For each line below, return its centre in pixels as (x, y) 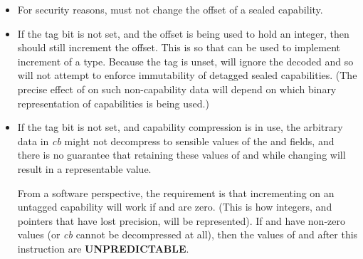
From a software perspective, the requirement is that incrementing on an (176, 192)
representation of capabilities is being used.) (113, 103)
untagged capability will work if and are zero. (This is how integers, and (175, 207)
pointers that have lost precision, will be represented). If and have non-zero (181, 220)
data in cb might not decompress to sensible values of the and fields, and (176, 141)
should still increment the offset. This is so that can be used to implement (179, 47)
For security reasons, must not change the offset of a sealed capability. (170, 9)
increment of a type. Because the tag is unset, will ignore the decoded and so (185, 61)
